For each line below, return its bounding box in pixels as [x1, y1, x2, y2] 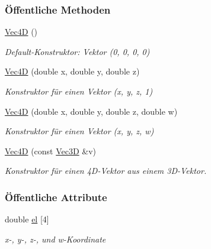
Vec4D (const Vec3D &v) [5, 144, 97, 157]
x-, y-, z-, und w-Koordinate [5, 232, 106, 245]
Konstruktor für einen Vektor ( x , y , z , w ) [5, 125, 154, 137]
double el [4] [5, 213, 49, 225]
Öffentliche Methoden [5, 2, 111, 17]
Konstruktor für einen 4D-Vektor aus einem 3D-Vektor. [5, 164, 207, 177]
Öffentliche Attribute [5, 189, 107, 204]
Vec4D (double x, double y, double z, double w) [5, 105, 178, 117]
